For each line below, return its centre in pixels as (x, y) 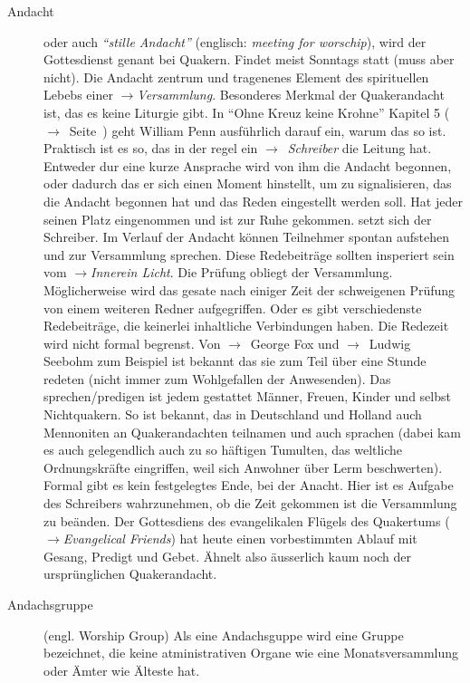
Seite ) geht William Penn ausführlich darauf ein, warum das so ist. (258, 130)
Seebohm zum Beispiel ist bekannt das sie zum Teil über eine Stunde (235, 361)
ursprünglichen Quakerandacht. (130, 574)
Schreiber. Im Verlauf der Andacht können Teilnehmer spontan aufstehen (246, 237)
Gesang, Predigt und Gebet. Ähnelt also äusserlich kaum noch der (228, 556)
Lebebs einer (78, 95)
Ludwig (390, 343)
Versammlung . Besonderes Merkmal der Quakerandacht (291, 95)
